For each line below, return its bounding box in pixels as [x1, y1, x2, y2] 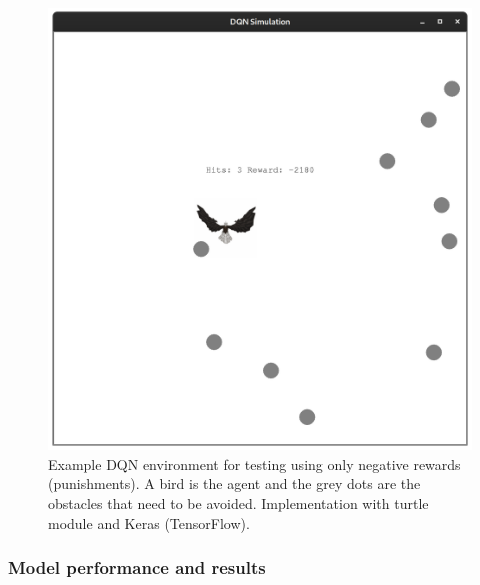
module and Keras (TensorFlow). [48, 512, 250, 533]
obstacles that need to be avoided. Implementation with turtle [48, 492, 429, 513]
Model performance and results [8, 555, 266, 580]
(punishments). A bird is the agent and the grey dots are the [48, 473, 421, 494]
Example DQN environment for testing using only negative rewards [48, 453, 461, 474]
